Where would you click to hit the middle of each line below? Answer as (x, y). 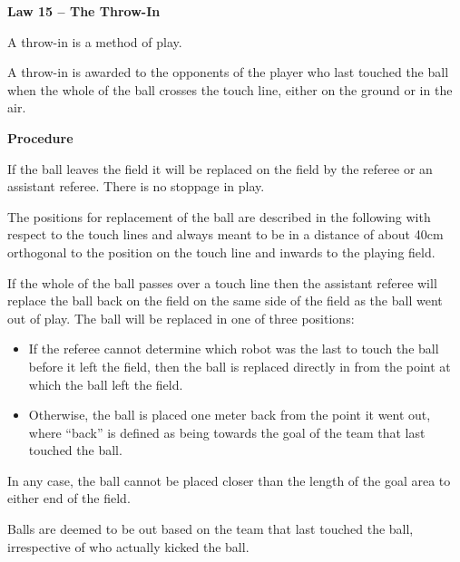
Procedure (40, 137)
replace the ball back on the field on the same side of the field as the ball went (225, 300)
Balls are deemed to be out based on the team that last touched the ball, (210, 529)
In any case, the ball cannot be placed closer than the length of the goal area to (229, 480)
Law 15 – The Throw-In (84, 11)
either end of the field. (69, 498)
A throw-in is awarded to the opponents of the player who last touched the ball (228, 72)
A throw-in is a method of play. (95, 41)
